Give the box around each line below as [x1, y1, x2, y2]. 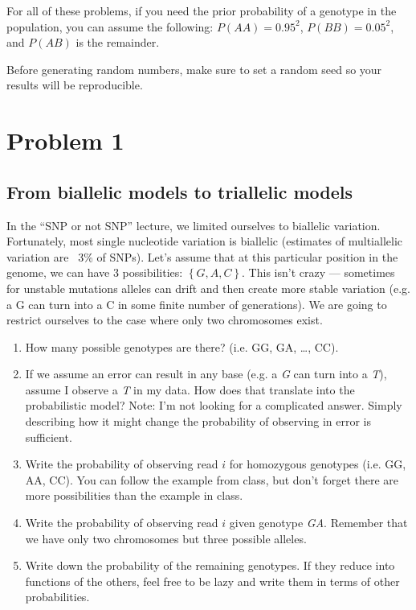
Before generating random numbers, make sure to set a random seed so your [6, 60, 382, 77]
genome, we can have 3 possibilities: [6, 264, 183, 281]
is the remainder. [75, 34, 160, 51]
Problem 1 [6, 124, 124, 157]
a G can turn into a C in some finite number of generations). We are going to [6, 295, 387, 312]
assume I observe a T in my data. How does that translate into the [25, 381, 355, 398]
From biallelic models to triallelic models [6, 179, 353, 204]
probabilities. [25, 588, 90, 605]
